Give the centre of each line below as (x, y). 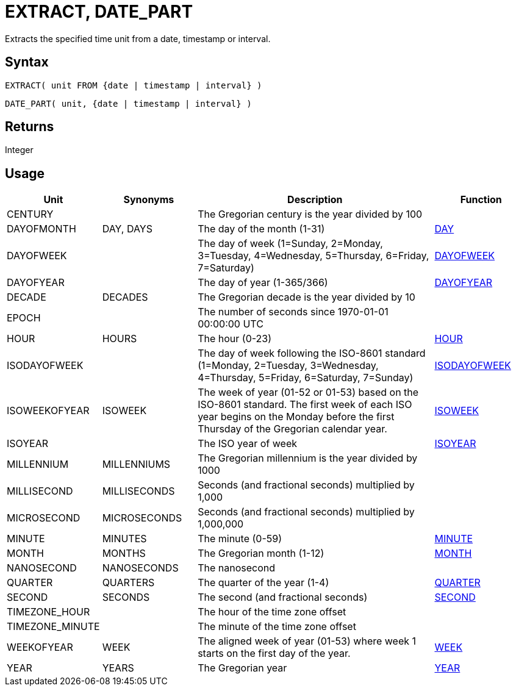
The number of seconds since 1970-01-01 (293, 312)
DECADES (125, 297)
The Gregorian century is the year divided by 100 (310, 214)
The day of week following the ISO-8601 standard (312, 353)
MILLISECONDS (138, 491)
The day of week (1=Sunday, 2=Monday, (290, 244)
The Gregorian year (242, 668)
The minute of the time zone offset (277, 627)
